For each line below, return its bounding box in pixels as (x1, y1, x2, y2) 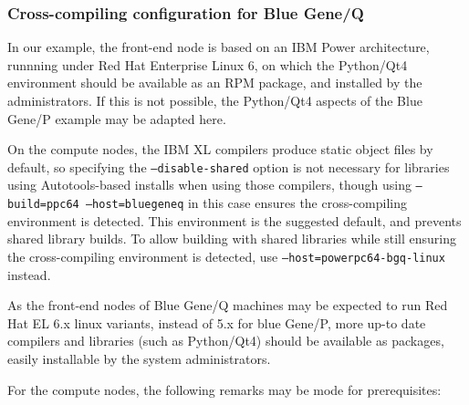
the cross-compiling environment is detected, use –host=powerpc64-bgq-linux (7, 246, 445, 265)
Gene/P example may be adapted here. (7, 109, 226, 128)
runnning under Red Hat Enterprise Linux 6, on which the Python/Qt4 (7, 55, 408, 74)
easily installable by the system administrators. (7, 348, 271, 368)
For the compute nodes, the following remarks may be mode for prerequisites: (7, 379, 442, 399)
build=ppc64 (7, 198, 79, 212)
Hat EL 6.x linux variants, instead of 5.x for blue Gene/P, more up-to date (7, 313, 426, 332)
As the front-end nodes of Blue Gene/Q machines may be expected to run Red (7, 296, 448, 315)
